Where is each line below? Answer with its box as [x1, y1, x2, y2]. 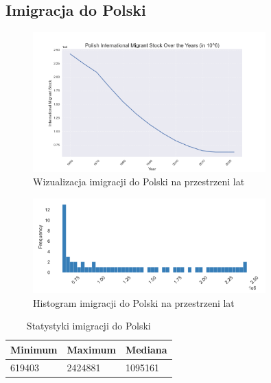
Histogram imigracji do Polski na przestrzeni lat [33, 295, 235, 310]
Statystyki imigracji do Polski [26, 318, 151, 333]
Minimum [10, 342, 58, 356]
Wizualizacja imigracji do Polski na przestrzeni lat [33, 174, 245, 189]
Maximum [67, 342, 116, 356]
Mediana [125, 342, 167, 356]
